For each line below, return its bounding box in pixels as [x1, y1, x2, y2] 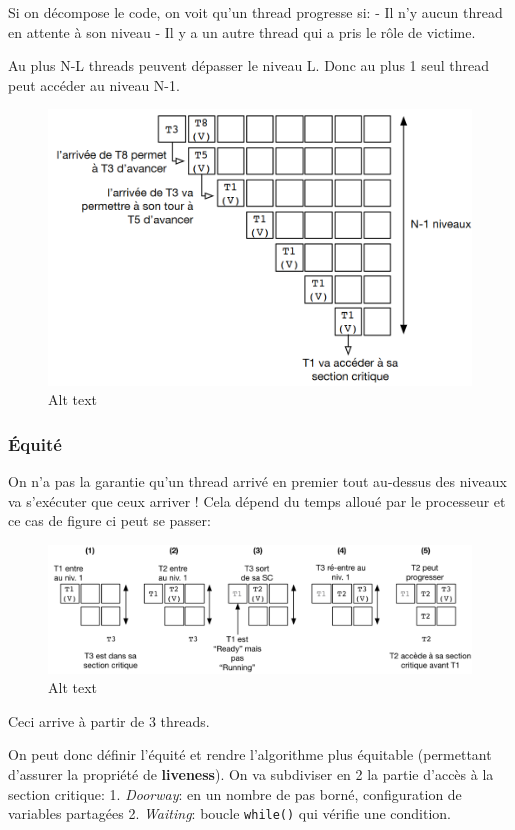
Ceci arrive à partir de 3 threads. [8, 710, 210, 731]
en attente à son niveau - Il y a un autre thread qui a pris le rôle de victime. [8, 21, 476, 42]
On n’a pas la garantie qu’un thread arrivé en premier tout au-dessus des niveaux [8, 471, 507, 492]
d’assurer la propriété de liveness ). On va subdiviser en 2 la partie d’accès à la [8, 763, 494, 784]
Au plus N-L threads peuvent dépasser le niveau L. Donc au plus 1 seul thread [8, 55, 490, 76]
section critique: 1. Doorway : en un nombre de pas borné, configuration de [8, 783, 462, 804]
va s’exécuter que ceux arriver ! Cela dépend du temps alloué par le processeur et [8, 490, 506, 511]
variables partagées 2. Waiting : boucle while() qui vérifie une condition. [8, 803, 451, 824]
